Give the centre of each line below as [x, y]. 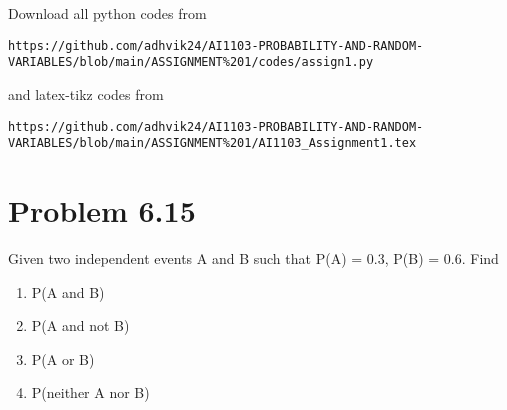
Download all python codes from [107, 13]
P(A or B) [63, 358]
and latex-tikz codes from [86, 93]
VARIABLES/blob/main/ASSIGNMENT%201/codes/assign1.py [191, 62]
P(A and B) [68, 291]
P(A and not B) [80, 325]
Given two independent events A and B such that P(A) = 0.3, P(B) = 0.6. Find [253, 257]
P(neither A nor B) [90, 392]
